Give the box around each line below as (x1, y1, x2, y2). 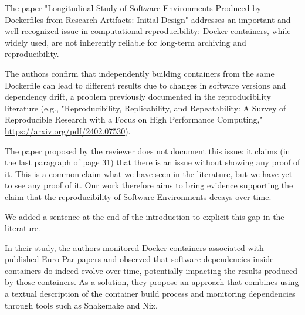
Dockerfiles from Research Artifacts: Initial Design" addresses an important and (5, 13, 291, 25)
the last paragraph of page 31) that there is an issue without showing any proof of (5, 156, 300, 168)
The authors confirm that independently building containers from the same (5, 67, 274, 79)
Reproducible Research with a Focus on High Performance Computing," (5, 113, 263, 126)
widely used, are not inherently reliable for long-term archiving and (5, 36, 246, 48)
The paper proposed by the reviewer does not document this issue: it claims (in (5, 144, 290, 157)
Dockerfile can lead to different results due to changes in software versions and (5, 79, 286, 91)
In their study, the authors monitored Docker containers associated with (5, 241, 264, 253)
